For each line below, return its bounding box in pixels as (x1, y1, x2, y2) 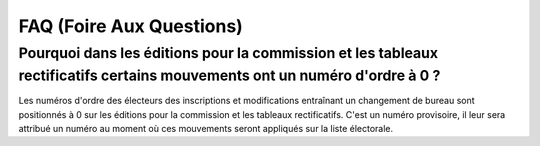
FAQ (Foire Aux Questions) (18, 15, 244, 37)
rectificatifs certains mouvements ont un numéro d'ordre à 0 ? (18, 66, 441, 85)
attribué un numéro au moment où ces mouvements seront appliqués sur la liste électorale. (18, 123, 394, 135)
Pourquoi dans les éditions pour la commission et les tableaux (18, 44, 439, 62)
